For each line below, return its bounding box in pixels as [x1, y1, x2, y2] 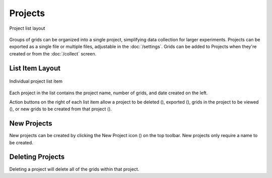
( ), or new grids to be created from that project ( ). [9, 106, 112, 112]
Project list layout [9, 25, 45, 31]
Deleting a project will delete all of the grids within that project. [9, 166, 140, 172]
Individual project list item [9, 78, 63, 84]
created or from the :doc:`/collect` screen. [9, 50, 97, 56]
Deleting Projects [9, 153, 65, 161]
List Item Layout [9, 64, 60, 73]
